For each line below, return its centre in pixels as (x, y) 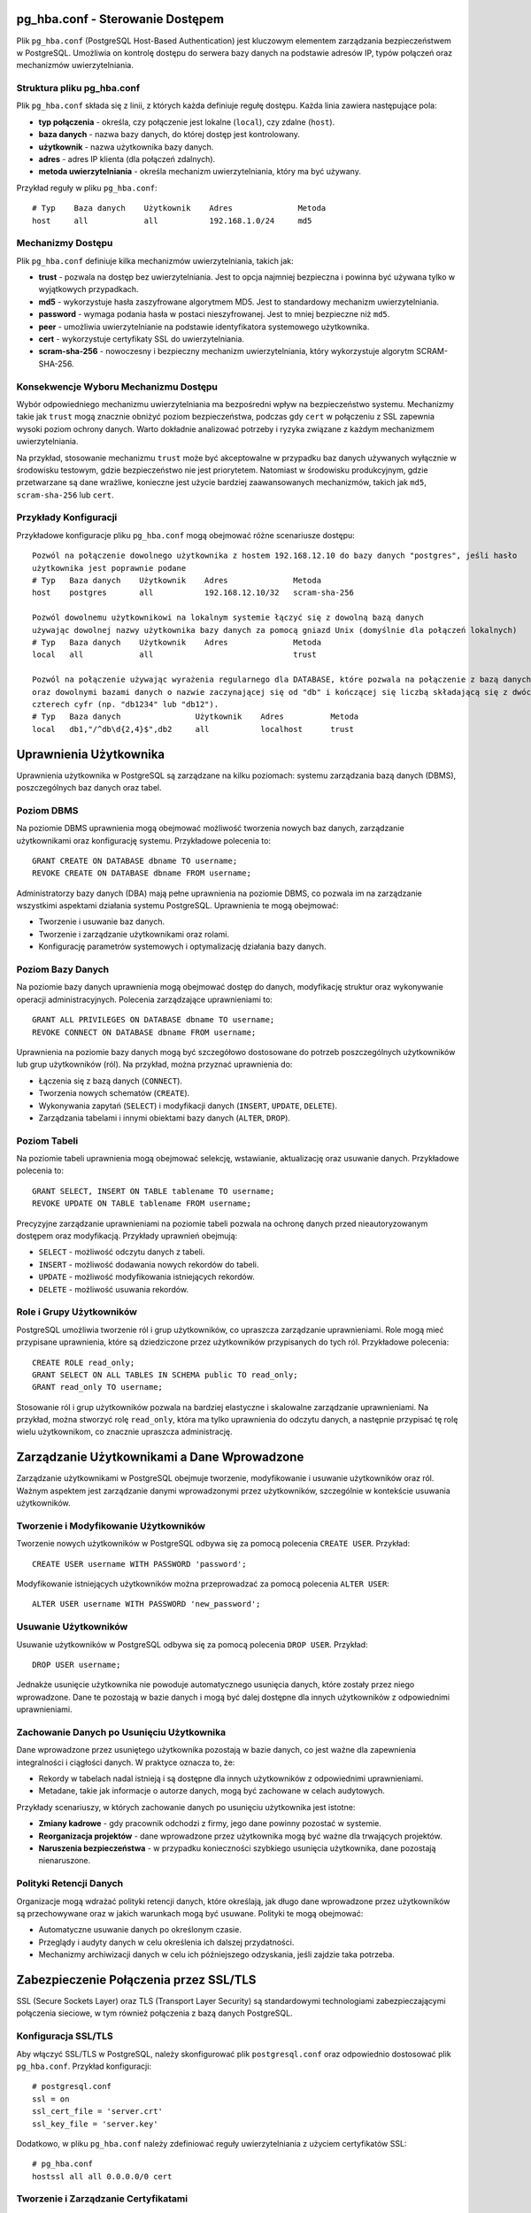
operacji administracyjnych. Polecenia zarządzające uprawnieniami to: (145, 999)
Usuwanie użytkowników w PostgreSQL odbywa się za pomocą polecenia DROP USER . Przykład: (192, 1644)
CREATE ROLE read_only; (84, 1362)
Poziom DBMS (47, 810)
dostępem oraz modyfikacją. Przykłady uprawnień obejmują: (127, 1236)
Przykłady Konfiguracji (67, 518)
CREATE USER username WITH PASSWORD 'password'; (139, 1564)
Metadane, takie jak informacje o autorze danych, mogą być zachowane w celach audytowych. (212, 1791)
